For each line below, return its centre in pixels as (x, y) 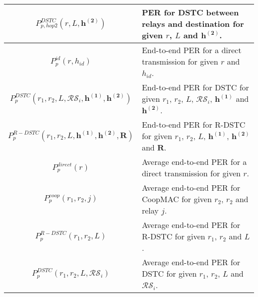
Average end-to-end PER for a (194, 162)
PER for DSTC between (190, 12)
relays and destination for (193, 24)
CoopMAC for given (177, 199)
